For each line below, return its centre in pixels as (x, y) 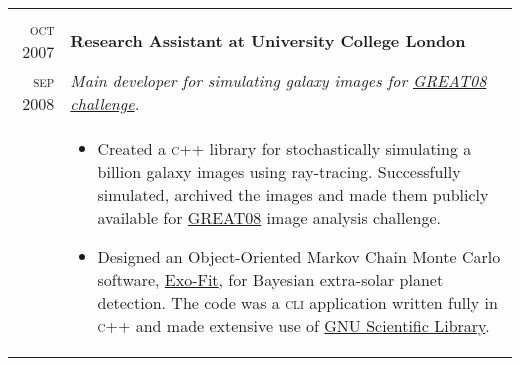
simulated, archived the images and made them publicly (293, 194)
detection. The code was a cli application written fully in (297, 302)
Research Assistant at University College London (268, 40)
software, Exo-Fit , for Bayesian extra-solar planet (270, 279)
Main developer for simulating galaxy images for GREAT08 (278, 80)
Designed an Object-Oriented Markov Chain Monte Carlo (299, 256)
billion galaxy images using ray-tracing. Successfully (279, 171)
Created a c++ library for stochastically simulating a (284, 148)
